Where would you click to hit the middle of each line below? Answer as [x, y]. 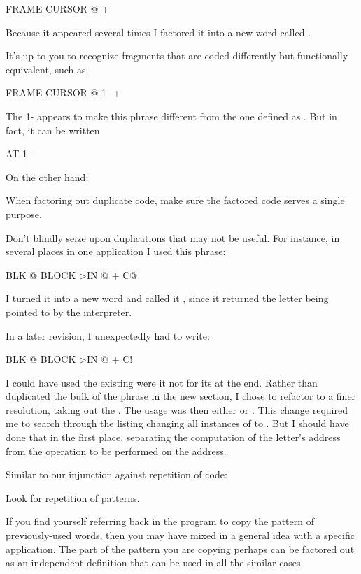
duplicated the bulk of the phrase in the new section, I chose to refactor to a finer [181, 396]
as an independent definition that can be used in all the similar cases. [155, 562]
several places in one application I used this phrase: [116, 251]
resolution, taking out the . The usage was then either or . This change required [177, 409]
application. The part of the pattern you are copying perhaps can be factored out [180, 548]
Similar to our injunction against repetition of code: [116, 474]
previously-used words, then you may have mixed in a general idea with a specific [180, 535]
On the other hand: [47, 177]
